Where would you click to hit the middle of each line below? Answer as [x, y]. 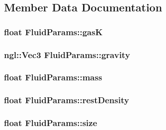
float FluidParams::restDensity [67, 100]
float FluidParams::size [51, 123]
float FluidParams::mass [53, 77]
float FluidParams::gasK [53, 32]
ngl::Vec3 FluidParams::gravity [67, 54]
